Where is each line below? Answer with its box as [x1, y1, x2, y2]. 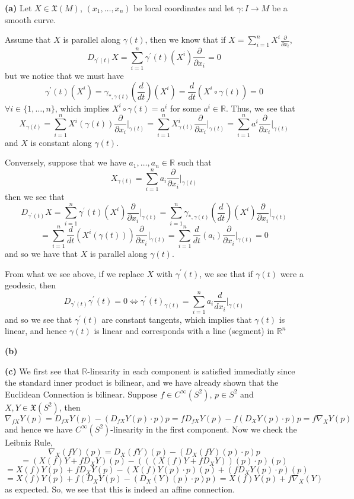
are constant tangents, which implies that [101, 313, 252, 325]
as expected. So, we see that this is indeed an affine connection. [5, 483, 235, 495]
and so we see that [5, 313, 72, 325]
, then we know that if [145, 33, 226, 46]
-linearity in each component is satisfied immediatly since [87, 364, 295, 377]
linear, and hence [5, 325, 67, 337]
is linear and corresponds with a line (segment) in [94, 325, 275, 337]
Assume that [5, 33, 51, 46]
